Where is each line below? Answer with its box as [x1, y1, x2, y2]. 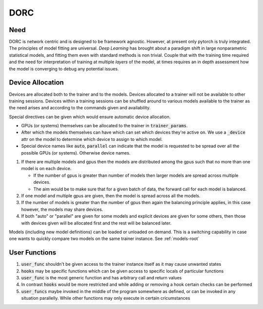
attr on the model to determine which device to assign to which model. [21, 136, 163, 142]
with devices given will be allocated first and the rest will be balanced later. [21, 220, 171, 226]
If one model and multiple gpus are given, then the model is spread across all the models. [21, 193, 201, 199]
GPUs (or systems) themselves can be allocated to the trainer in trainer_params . [21, 123, 188, 129]
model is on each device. [21, 166, 72, 172]
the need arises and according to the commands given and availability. [9, 105, 151, 111]
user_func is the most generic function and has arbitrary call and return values [21, 275, 182, 281]
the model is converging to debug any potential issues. [9, 66, 119, 71]
